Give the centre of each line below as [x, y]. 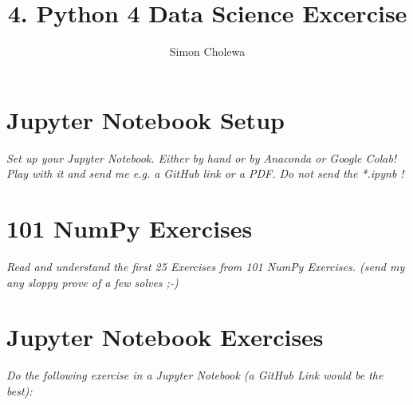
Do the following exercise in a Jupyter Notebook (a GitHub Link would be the [195, 375]
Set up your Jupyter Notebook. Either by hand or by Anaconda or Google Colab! [202, 157]
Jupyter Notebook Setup [146, 119]
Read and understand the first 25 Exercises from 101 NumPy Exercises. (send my [206, 266]
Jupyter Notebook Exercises [165, 337]
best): [20, 390]
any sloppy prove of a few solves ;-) [92, 282]
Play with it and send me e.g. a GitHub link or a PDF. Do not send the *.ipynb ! [205, 173]
